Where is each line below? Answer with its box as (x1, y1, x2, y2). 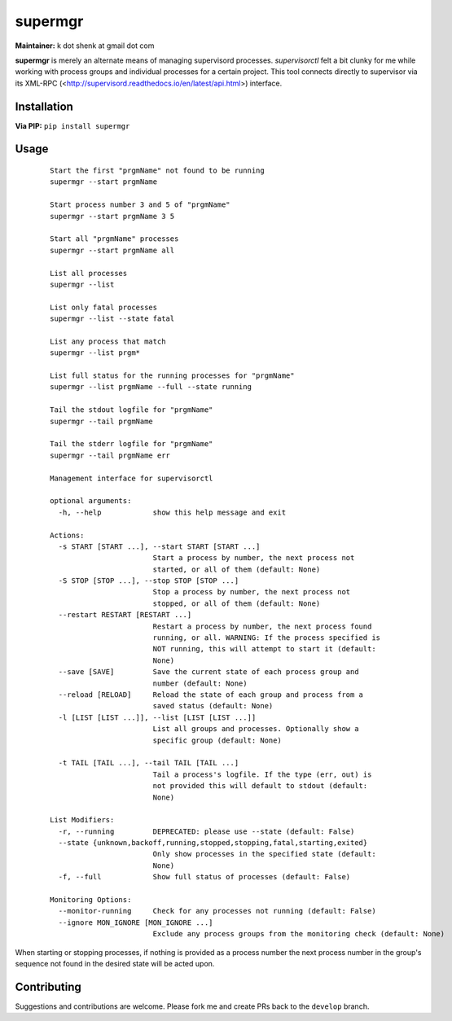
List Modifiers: (50, 815, 115, 825)
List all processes (50, 269, 128, 278)
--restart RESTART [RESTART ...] (58, 611, 192, 620)
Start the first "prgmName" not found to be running (50, 166, 265, 175)
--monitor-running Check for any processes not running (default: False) (58, 906, 376, 916)
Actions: (50, 530, 85, 540)
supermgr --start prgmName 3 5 (50, 212, 175, 221)
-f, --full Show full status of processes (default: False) (58, 872, 351, 882)
